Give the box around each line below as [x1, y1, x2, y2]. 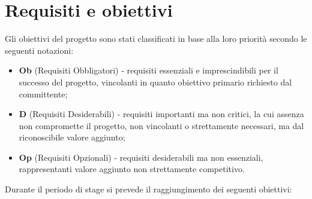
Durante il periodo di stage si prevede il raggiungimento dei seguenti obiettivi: [5, 183, 292, 195]
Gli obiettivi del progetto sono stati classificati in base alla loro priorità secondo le [5, 32, 307, 45]
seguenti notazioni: [5, 44, 74, 56]
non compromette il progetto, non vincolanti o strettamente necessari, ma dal [19, 119, 304, 131]
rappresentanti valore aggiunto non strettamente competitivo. [19, 163, 245, 175]
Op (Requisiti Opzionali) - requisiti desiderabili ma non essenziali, [19, 151, 263, 163]
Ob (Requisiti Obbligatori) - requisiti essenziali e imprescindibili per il [19, 64, 278, 76]
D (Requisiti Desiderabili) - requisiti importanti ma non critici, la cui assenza [19, 108, 304, 120]
